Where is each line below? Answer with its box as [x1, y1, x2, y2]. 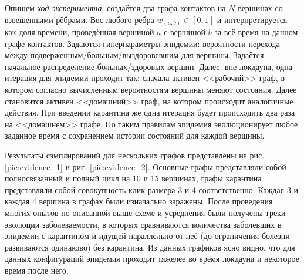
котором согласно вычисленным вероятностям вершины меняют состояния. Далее [5, 83, 297, 96]
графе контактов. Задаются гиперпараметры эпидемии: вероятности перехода [5, 37, 280, 49]
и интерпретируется [217, 13, 288, 25]
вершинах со [238, 2, 283, 14]
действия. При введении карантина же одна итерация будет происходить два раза [5, 106, 295, 119]
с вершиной [164, 26, 206, 38]
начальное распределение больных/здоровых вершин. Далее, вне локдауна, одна [5, 60, 293, 72]
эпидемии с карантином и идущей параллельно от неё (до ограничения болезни [5, 230, 290, 242]
